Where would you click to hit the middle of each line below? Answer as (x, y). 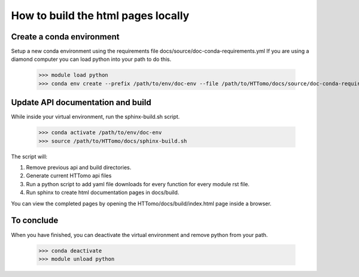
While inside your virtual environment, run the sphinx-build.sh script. (95, 117)
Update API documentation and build (81, 102)
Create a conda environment (65, 37)
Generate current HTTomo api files (69, 176)
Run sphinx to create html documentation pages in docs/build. (103, 193)
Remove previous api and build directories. (79, 168)
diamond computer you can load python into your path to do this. (91, 59)
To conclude (35, 221)
